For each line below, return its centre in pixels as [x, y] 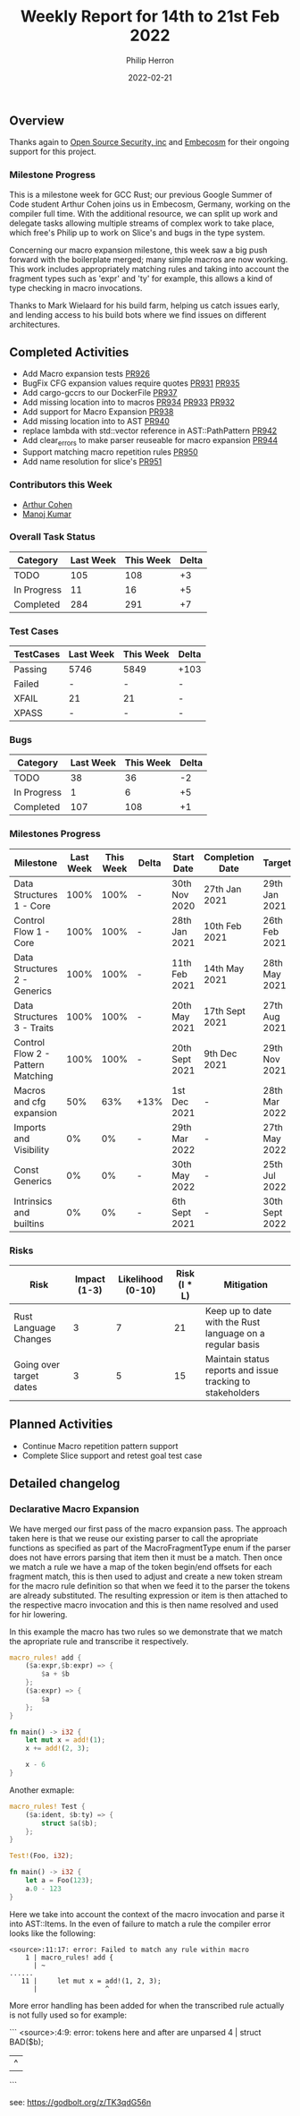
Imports [30, 1127]
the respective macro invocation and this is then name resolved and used [144, 1605]
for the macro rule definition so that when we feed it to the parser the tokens [150, 1585]
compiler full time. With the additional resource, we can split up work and [144, 213]
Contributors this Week [61, 485]
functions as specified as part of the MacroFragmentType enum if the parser [150, 1548]
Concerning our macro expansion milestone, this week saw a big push [138, 250]
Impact [90, 1279]
